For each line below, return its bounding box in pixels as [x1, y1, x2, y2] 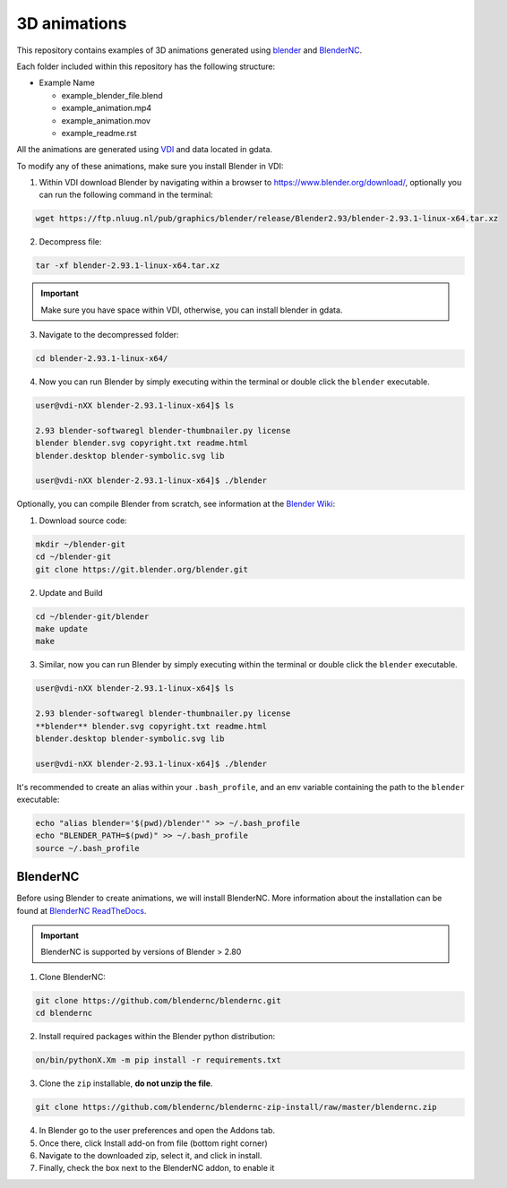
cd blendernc [35, 1008, 93, 1019]
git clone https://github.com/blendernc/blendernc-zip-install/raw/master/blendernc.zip [35, 1102, 438, 1113]
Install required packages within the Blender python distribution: [39, 1031, 276, 1042]
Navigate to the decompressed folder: [39, 330, 179, 340]
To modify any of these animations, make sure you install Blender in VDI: [16, 160, 284, 171]
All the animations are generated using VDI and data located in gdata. [16, 144, 273, 155]
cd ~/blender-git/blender [35, 611, 150, 622]
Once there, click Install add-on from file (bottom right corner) [39, 1138, 268, 1149]
